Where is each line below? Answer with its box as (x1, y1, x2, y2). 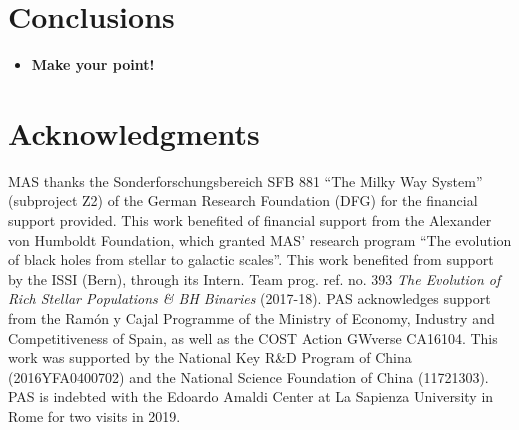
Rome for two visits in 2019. (8, 405, 181, 426)
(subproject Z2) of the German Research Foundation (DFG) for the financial (8, 190, 478, 211)
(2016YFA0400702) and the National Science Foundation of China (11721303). (8, 366, 489, 387)
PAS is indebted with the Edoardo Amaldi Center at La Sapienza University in (8, 386, 494, 407)
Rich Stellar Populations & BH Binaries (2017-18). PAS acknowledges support (8, 288, 491, 309)
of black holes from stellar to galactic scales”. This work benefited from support (8, 249, 494, 270)
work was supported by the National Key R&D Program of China (8, 347, 412, 368)
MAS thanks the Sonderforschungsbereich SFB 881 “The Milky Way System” (8, 170, 483, 191)
